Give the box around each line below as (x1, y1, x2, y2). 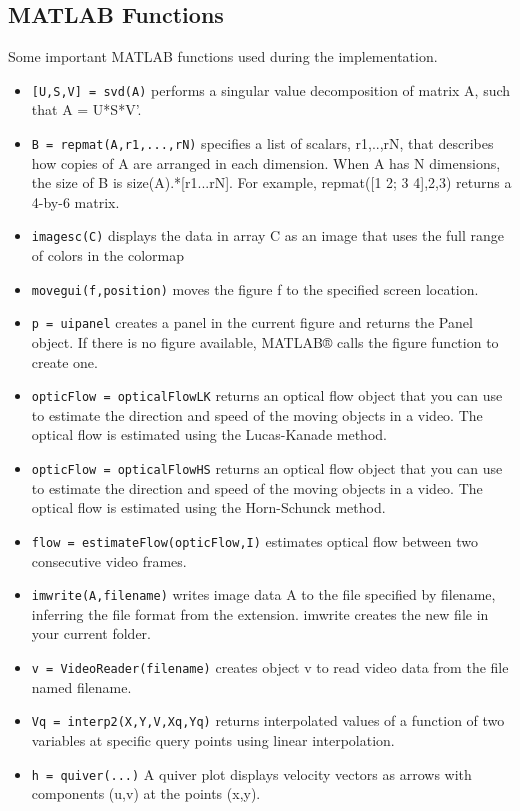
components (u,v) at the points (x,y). (31, 783, 261, 804)
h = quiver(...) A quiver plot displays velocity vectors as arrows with (31, 763, 472, 784)
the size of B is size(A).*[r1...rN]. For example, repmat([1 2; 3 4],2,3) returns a (31, 172, 512, 193)
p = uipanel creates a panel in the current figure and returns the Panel (31, 312, 473, 333)
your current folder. (31, 623, 151, 644)
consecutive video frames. (31, 550, 187, 571)
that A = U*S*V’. (31, 99, 142, 120)
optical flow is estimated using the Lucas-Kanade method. (31, 424, 387, 445)
